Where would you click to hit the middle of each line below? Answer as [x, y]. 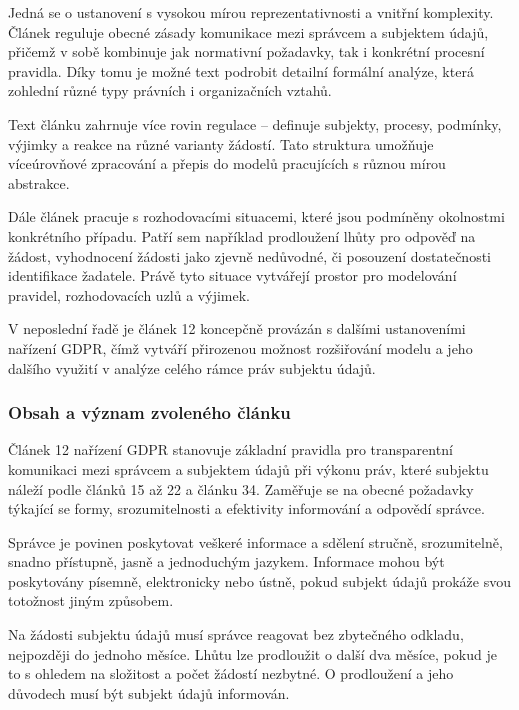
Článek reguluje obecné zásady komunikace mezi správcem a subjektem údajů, [248, 31]
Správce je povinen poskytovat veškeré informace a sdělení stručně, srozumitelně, [255, 541]
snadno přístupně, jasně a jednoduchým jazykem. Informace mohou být [226, 561]
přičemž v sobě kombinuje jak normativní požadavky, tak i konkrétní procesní [246, 51]
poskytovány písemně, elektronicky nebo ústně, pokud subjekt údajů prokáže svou [259, 580]
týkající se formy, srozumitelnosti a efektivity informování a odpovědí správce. [246, 508]
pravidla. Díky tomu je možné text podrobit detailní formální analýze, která [241, 70]
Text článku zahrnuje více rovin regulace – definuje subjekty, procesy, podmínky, [255, 123]
